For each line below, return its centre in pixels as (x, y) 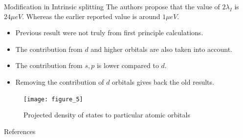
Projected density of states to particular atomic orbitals (107, 115)
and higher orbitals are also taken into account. (162, 49)
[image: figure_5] (53, 99)
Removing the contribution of (60, 81)
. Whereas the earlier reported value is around (91, 16)
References (20, 131)
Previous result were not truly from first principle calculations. (109, 33)
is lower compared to (128, 65)
